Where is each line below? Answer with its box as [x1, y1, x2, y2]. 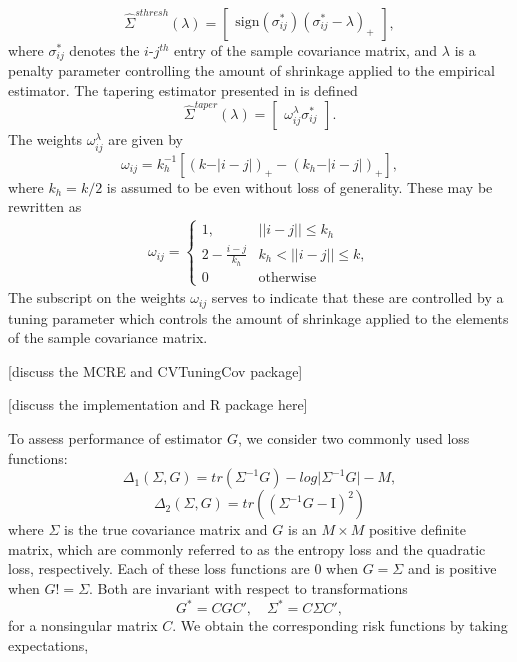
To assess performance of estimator [8, 427, 223, 448]
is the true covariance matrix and [64, 519, 268, 540]
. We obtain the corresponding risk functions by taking [172, 615, 508, 636]
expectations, [8, 634, 89, 655]
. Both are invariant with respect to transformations [89, 577, 408, 598]
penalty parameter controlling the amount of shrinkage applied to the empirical [8, 60, 495, 81]
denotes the [69, 40, 140, 60]
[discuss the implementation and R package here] [8, 394, 308, 415]
